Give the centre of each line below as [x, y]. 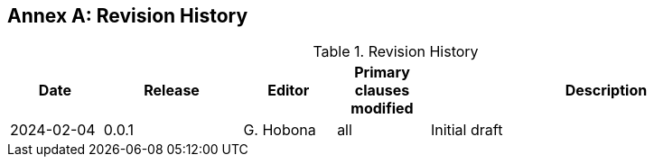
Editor [289, 91]
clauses [382, 91]
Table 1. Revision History [396, 52]
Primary [382, 73]
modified [382, 109]
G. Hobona [280, 130]
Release [172, 91]
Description [606, 91]
